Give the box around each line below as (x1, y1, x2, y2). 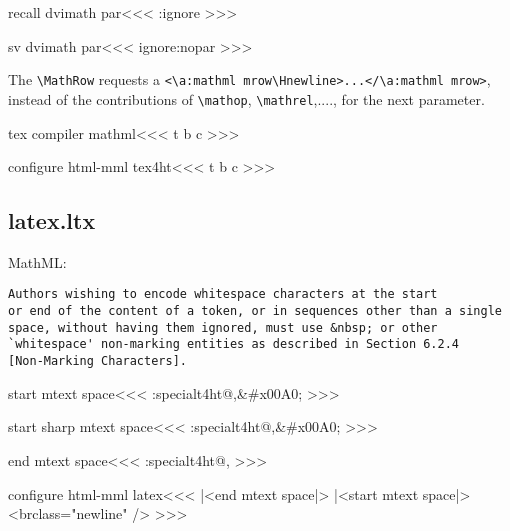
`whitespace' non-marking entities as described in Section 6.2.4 (8, 337, 460, 352)
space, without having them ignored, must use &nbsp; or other (8, 320, 438, 335)
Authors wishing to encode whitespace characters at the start (8, 287, 438, 302)
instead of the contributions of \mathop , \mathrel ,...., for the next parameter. (8, 88, 485, 109)
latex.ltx (8, 205, 96, 236)
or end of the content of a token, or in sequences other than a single (8, 304, 502, 319)
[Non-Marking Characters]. (8, 354, 187, 369)
